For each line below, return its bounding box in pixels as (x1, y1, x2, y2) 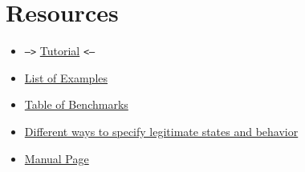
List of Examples (24, 69, 108, 86)
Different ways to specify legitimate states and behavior (24, 122, 299, 139)
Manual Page (24, 150, 89, 166)
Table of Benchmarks (24, 96, 128, 113)
